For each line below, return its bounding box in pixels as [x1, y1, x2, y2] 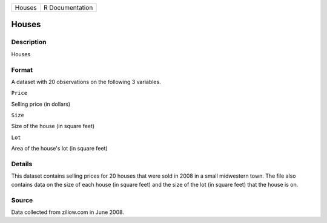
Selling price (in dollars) [11, 100, 71, 108]
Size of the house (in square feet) [11, 123, 95, 130]
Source [11, 196, 33, 204]
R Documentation [43, 4, 93, 11]
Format [11, 65, 33, 74]
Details [11, 160, 33, 169]
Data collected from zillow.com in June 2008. [11, 208, 124, 216]
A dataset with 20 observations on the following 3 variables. [11, 78, 161, 85]
